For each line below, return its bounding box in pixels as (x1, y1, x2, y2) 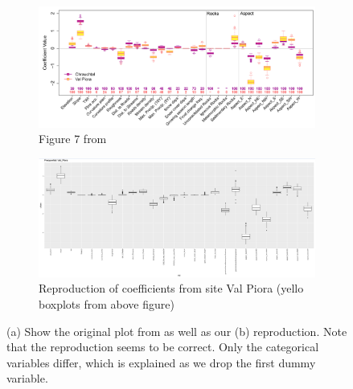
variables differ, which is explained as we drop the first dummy (6, 354, 316, 371)
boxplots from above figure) (39, 296, 174, 313)
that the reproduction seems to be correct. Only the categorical (6, 338, 319, 355)
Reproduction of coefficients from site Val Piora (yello (39, 280, 304, 297)
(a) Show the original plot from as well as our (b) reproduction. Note (6, 322, 347, 339)
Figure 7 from (39, 130, 107, 147)
